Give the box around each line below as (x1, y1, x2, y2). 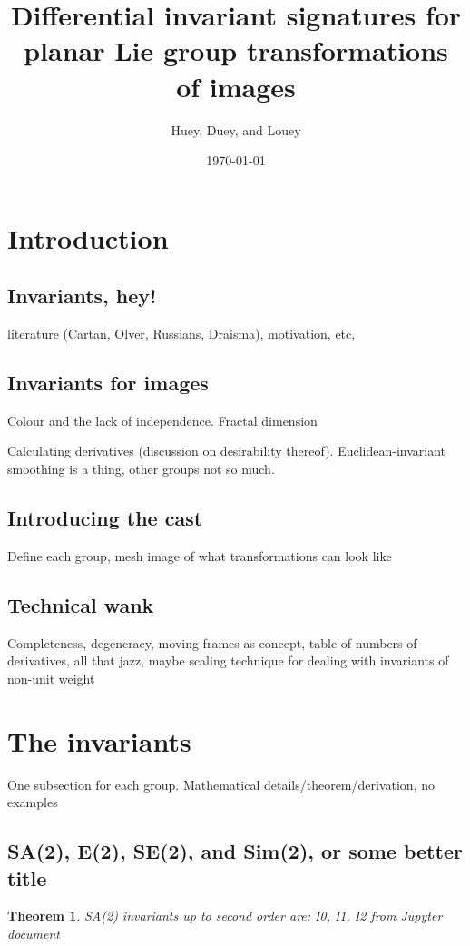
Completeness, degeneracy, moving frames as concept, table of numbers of (7, 633, 417, 652)
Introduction (7, 219, 169, 256)
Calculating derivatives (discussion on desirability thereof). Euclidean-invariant (7, 441, 446, 460)
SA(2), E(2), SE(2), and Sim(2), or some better (7, 837, 463, 865)
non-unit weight (7, 668, 95, 687)
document (7, 923, 60, 942)
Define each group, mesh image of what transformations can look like (7, 546, 392, 565)
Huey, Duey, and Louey (171, 120, 301, 139)
